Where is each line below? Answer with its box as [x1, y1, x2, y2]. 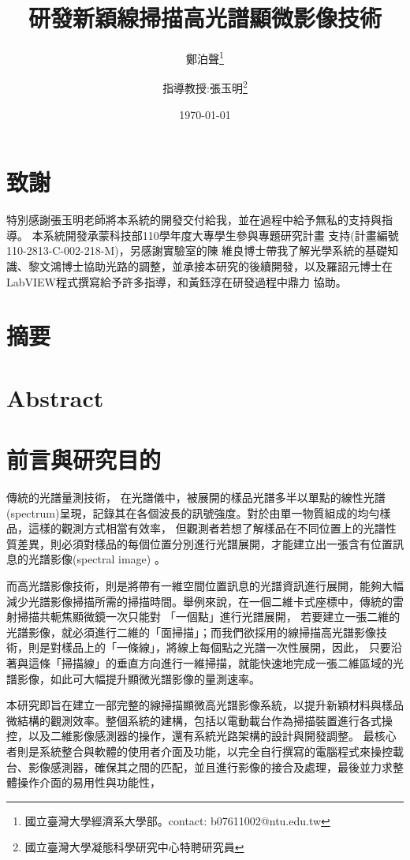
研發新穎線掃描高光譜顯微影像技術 [28, 2, 382, 34]
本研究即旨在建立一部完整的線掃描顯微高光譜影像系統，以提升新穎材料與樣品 [6, 697, 404, 713]
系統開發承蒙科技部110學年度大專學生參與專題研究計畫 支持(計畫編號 [43, 226, 399, 243]
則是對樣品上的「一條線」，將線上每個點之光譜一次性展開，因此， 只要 [28, 639, 391, 656]
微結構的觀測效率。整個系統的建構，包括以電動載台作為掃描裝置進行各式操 [6, 712, 393, 728]
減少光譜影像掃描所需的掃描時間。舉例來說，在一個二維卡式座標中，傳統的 [6, 593, 393, 609]
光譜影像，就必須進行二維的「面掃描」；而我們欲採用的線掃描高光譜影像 [6, 623, 376, 640]
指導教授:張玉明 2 [162, 77, 248, 96]
